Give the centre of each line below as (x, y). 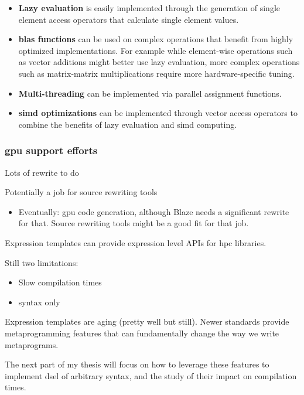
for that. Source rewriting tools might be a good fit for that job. (134, 223)
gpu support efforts (51, 150)
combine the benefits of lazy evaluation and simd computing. (128, 124)
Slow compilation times (60, 282)
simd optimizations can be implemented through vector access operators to (158, 113)
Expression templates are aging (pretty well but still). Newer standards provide (147, 321)
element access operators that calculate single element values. (129, 19)
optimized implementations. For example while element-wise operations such (156, 50)
